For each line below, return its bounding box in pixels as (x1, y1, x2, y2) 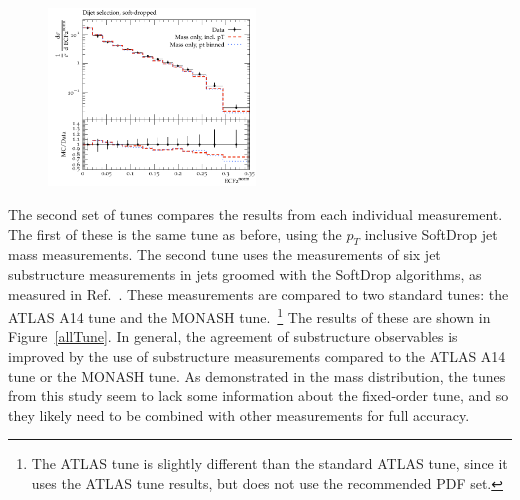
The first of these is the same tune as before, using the (8, 223, 342, 244)
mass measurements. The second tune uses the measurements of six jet (8, 244, 441, 265)
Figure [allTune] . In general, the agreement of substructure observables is (8, 326, 458, 347)
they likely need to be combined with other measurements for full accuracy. (8, 404, 470, 425)
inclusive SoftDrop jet (364, 223, 498, 244)
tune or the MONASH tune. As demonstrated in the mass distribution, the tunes (8, 365, 506, 386)
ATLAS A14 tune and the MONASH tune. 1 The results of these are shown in (8, 304, 491, 327)
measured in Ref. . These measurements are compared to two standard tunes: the (8, 283, 509, 304)
